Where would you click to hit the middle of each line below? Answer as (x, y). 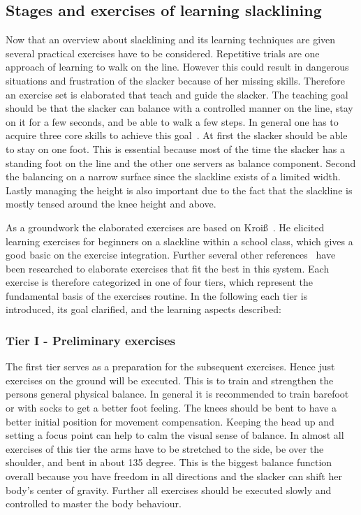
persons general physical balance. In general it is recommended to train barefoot (177, 394)
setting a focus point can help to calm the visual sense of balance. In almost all (175, 435)
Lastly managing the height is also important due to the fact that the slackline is (179, 190)
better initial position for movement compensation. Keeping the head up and (170, 421)
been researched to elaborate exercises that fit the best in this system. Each (168, 268)
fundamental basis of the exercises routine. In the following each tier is (157, 295)
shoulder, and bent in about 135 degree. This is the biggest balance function (169, 462)
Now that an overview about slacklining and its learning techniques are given (171, 39)
